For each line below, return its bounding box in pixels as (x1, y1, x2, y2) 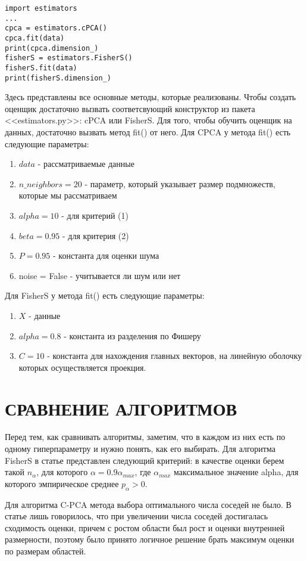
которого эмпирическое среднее (5, 477, 119, 489)
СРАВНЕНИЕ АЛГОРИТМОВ (5, 396, 237, 420)
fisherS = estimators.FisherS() (5, 54, 133, 63)
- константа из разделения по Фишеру (64, 329, 201, 342)
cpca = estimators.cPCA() (5, 24, 107, 33)
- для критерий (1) (61, 209, 129, 221)
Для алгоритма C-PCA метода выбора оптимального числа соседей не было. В (5, 498, 292, 510)
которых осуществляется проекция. (18, 361, 146, 373)
